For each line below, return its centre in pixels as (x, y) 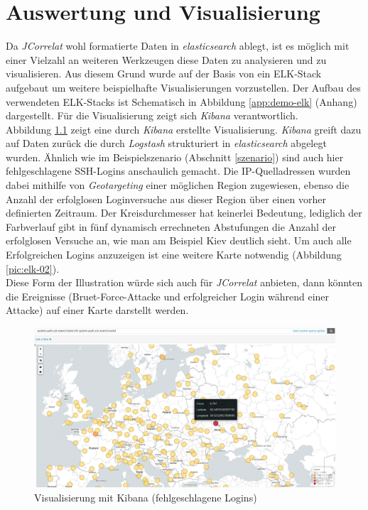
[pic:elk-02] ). (33, 268)
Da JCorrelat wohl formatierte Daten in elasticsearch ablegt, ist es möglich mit (178, 46)
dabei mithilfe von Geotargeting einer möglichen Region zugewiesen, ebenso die (178, 185)
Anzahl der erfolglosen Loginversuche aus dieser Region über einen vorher (166, 199)
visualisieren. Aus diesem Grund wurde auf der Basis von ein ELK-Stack (164, 74)
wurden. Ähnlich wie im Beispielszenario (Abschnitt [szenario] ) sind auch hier (175, 157)
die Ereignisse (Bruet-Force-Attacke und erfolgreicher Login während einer (168, 296)
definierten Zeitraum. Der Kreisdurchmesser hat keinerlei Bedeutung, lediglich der (184, 213)
